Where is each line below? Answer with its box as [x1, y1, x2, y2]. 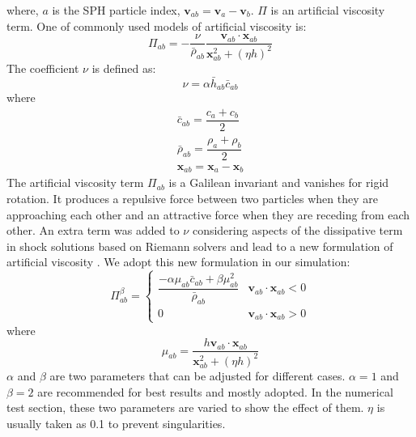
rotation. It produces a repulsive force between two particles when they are [6, 189, 378, 206]
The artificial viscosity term [6, 174, 144, 191]
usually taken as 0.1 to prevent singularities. [6, 414, 226, 431]
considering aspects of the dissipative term [192, 222, 403, 239]
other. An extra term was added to [6, 222, 180, 239]
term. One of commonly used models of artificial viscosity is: [6, 17, 307, 34]
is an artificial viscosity [270, 2, 385, 18]
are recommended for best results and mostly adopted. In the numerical [37, 383, 393, 400]
